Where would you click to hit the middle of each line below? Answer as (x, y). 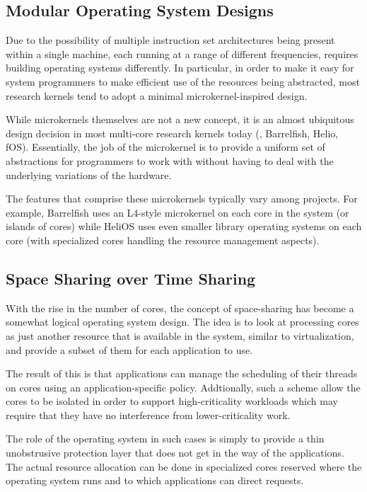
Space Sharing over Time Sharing (131, 278)
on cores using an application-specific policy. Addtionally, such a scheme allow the (183, 387)
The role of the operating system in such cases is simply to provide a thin (165, 439)
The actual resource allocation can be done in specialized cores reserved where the (184, 466)
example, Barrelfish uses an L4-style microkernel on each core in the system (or (177, 212)
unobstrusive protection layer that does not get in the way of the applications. (175, 453)
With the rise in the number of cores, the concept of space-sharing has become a (180, 308)
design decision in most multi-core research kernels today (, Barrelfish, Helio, (172, 133)
